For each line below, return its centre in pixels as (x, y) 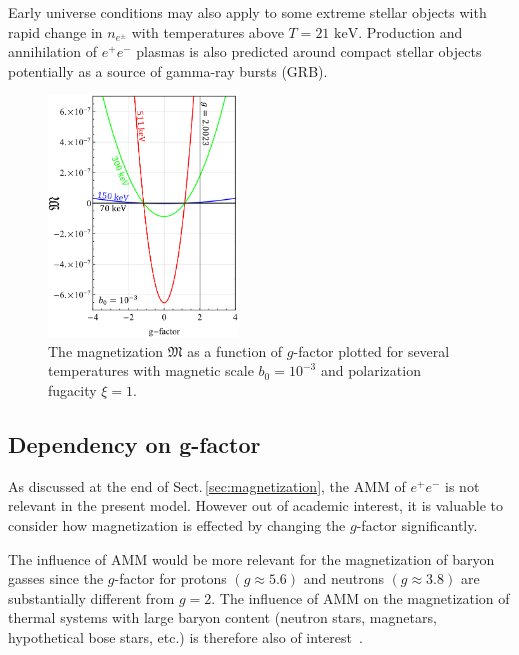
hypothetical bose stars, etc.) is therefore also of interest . (185, 637)
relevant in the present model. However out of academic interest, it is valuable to (255, 505)
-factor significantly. (417, 525)
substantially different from (91, 597)
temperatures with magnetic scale (151, 370)
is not (462, 485)
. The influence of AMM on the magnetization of (360, 597)
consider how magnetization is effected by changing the (177, 525)
